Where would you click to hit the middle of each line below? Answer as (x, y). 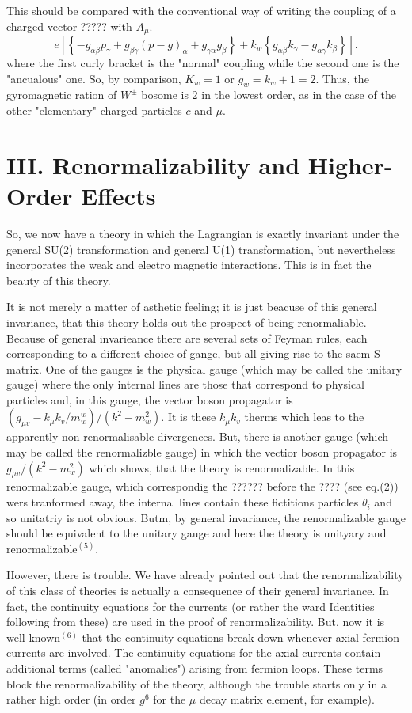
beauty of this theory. (59, 280)
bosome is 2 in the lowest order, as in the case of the (269, 95)
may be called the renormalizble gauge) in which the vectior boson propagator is (202, 452)
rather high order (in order (71, 699)
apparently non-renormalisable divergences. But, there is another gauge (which (198, 436)
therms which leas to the (304, 417)
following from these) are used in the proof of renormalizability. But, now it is (196, 622)
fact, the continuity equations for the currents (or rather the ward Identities (191, 606)
